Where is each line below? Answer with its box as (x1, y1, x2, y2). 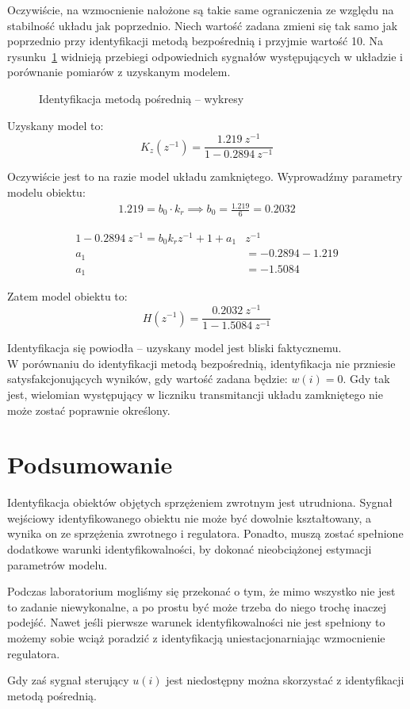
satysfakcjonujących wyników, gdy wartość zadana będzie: (7, 370, 288, 387)
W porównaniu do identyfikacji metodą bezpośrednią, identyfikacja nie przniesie (7, 354, 396, 371)
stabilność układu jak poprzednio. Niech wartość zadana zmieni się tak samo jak (7, 17, 398, 33)
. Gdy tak (343, 370, 390, 387)
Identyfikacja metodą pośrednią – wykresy (39, 90, 244, 106)
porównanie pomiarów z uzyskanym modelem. (7, 63, 231, 80)
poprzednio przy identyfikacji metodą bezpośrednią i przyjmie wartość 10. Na (7, 33, 384, 49)
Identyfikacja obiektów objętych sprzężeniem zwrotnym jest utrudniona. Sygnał (7, 494, 393, 511)
